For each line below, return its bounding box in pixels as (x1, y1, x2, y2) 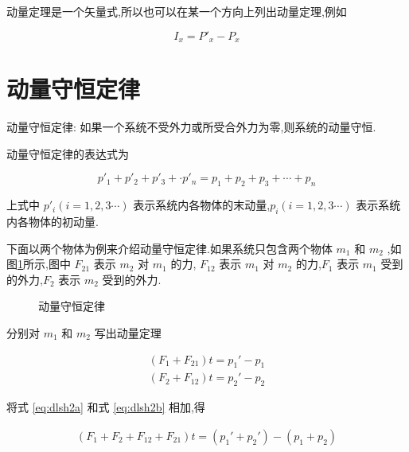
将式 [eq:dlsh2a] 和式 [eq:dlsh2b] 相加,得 (6, 399, 205, 415)
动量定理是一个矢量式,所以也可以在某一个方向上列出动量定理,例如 (6, 3, 347, 19)
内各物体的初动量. (6, 212, 99, 229)
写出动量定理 (94, 324, 162, 341)
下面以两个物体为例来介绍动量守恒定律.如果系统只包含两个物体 (6, 240, 333, 256)
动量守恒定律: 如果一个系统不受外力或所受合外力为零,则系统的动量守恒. (6, 119, 376, 135)
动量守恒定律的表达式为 (6, 145, 129, 162)
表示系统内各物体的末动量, (133, 197, 271, 213)
